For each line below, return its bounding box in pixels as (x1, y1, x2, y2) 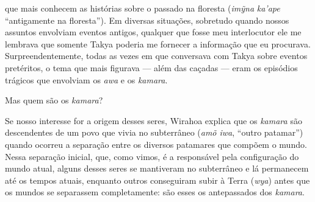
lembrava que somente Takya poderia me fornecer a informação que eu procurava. (5, 37, 311, 50)
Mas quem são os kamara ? (5, 94, 103, 106)
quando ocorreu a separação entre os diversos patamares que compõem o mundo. (5, 138, 307, 150)
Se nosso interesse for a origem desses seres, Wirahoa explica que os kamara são (5, 114, 302, 127)
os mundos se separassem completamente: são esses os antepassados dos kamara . (5, 186, 305, 198)
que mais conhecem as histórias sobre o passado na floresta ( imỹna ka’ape (5, 2, 280, 14)
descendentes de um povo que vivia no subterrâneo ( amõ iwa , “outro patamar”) (5, 126, 303, 139)
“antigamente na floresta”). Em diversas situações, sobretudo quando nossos (5, 13, 289, 26)
